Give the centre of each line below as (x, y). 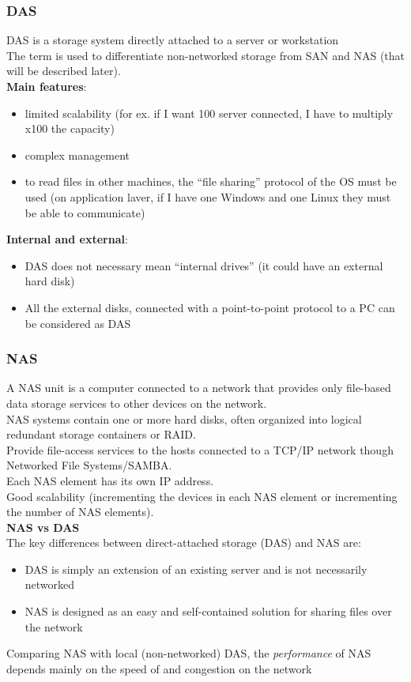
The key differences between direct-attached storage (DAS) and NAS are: (184, 543)
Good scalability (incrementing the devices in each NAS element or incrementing (202, 496)
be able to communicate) (85, 212)
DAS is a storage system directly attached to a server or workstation (173, 40)
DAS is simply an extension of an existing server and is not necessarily (196, 569)
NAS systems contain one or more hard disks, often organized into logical (184, 418)
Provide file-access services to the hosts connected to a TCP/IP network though (200, 449)
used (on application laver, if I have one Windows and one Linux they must (208, 196)
